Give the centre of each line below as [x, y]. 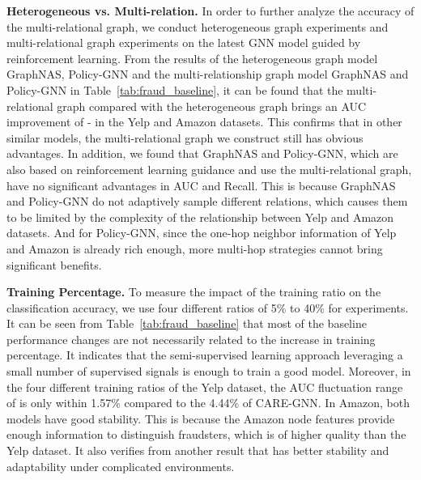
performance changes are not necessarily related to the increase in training [191, 339]
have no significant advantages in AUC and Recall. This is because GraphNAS [201, 185]
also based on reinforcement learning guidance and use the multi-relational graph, [209, 169]
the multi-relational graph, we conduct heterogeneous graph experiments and [198, 26]
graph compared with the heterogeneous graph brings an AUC [212, 106]
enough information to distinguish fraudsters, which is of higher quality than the [206, 434]
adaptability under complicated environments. [121, 466]
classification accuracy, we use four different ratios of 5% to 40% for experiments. [208, 307]
